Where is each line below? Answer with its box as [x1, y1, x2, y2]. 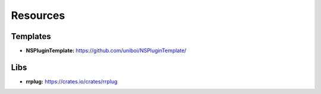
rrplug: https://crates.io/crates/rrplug [26, 77, 118, 85]
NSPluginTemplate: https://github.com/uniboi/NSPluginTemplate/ [26, 47, 187, 54]
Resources [11, 9, 65, 22]
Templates [11, 31, 51, 41]
